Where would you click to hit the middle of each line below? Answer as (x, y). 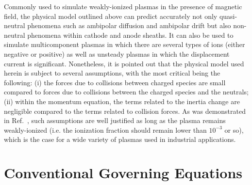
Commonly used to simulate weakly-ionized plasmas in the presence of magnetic (123, 6)
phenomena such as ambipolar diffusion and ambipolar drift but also (129, 25)
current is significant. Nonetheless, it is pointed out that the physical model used (124, 63)
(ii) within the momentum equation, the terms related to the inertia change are (122, 101)
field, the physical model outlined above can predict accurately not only (111, 16)
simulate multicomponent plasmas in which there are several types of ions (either (125, 44)
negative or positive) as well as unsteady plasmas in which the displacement (117, 54)
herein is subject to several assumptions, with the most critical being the (112, 73)
